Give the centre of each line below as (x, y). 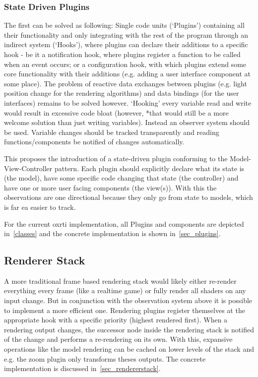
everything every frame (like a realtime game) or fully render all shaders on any (125, 290)
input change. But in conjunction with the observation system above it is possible (128, 300)
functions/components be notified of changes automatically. (94, 142)
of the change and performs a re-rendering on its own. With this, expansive (118, 339)
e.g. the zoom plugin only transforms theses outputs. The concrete (105, 358)
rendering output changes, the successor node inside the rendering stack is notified (129, 329)
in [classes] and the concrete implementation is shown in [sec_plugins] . (112, 233)
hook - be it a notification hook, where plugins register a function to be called (122, 54)
